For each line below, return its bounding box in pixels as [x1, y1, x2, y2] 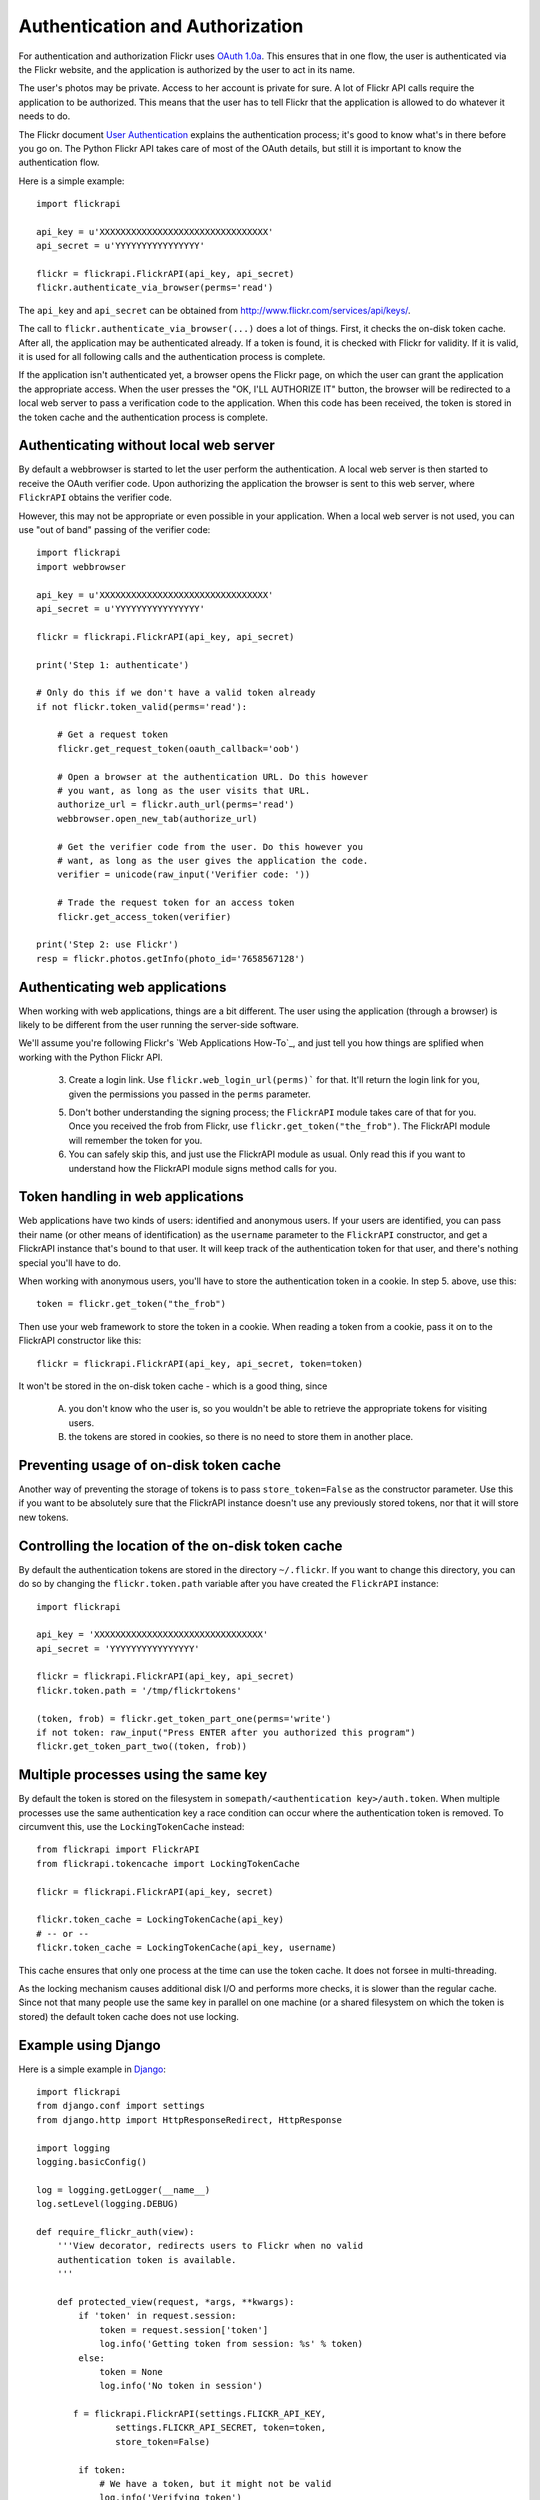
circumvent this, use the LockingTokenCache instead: [18, 1821, 245, 1833]
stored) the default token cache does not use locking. [18, 2010, 240, 2022]
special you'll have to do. [18, 1256, 122, 1269]
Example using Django [18, 2036, 161, 2054]
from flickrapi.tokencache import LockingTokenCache [36, 1858, 300, 1869]
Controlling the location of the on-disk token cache [18, 1537, 343, 1554]
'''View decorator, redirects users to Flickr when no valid [56, 2240, 364, 2252]
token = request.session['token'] [99, 2324, 269, 2335]
